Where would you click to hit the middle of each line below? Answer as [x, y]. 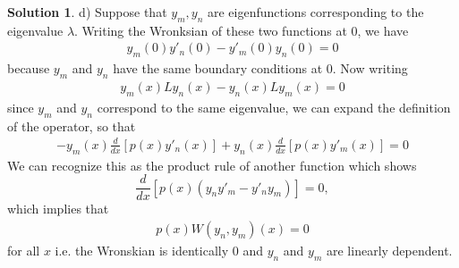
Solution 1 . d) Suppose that [87, 12]
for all [24, 250]
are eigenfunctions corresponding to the [315, 12]
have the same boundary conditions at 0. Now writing [260, 68]
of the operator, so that [72, 126]
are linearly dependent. [390, 250]
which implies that [58, 209]
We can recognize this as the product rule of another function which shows [212, 165]
